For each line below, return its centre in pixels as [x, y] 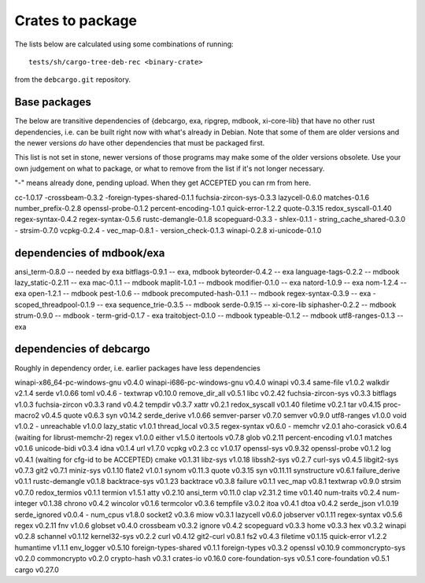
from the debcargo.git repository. [73, 79]
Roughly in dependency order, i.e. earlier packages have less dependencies [138, 368]
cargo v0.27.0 [37, 570]
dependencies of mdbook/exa [90, 253]
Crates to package [76, 20]
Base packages [53, 102]
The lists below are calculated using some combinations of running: [124, 44]
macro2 [27, 415]
